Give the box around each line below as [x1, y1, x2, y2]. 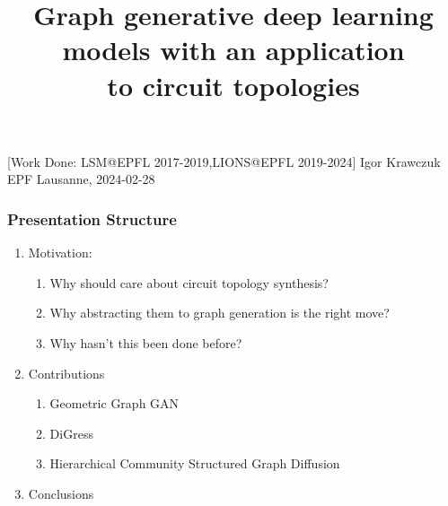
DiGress [49, 423, 93, 442]
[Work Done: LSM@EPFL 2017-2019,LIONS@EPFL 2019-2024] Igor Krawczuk [7, 152, 441, 170]
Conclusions [28, 484, 94, 502]
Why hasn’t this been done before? [49, 333, 242, 352]
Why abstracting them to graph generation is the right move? [49, 303, 390, 322]
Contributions [28, 363, 105, 382]
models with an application [62, 31, 405, 68]
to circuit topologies [107, 66, 360, 103]
